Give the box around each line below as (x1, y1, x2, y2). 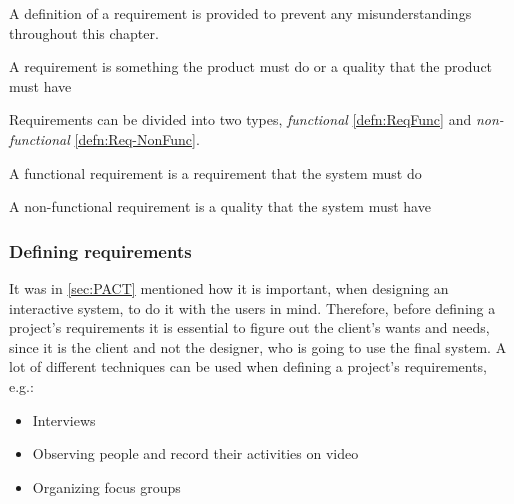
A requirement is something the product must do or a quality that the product (9, 56, 493, 77)
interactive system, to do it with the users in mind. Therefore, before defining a (9, 297, 496, 318)
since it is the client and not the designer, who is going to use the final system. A (9, 336, 507, 357)
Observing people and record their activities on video (32, 443, 359, 464)
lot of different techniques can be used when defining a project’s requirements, (9, 356, 488, 377)
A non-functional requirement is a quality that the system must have (9, 196, 431, 217)
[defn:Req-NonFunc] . (74, 128, 200, 149)
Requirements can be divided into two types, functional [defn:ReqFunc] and (9, 109, 472, 130)
